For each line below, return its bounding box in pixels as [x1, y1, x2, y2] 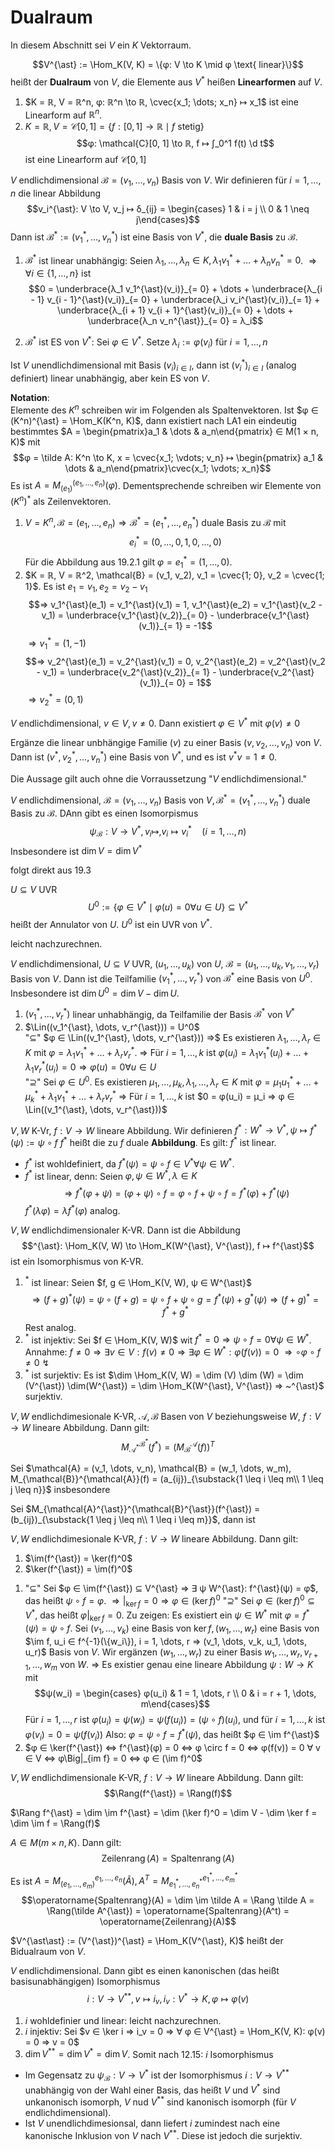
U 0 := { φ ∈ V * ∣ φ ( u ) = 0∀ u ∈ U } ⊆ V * [87, 899, 249, 913]
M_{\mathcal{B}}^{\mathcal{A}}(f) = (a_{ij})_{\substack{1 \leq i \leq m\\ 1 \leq [10, 1472, 324, 1485]
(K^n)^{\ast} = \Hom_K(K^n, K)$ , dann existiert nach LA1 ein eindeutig [10, 414, 297, 426]
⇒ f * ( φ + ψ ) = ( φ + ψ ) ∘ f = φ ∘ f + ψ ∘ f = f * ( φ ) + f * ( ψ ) [64, 1186, 290, 1200]
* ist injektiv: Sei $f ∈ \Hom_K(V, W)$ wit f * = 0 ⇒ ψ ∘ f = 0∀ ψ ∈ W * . [24, 1332, 312, 1346]
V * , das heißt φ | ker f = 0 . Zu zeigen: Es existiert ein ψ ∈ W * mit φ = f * [24, 1607, 310, 1623]
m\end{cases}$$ [140, 1698, 211, 1710]
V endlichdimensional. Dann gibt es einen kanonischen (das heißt [10, 1965, 280, 1977]
